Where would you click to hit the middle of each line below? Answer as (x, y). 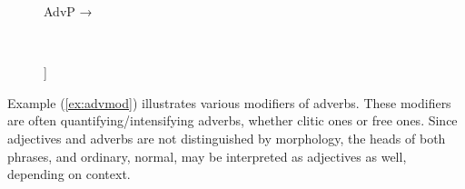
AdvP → (68, 11)
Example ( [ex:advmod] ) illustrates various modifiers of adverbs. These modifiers (229, 102)
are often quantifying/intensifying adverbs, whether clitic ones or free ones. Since (232, 120)
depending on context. (69, 174)
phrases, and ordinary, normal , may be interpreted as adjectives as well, (207, 156)
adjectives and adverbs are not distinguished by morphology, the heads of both (227, 138)
